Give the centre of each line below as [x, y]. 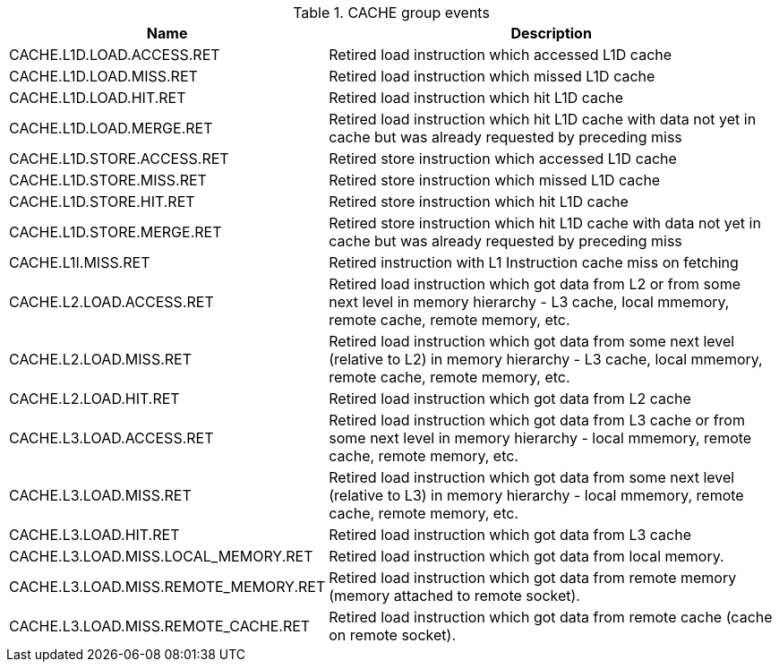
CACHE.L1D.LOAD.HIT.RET [98, 98]
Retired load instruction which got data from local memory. [526, 556]
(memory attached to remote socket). [454, 596]
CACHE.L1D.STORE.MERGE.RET [116, 232]
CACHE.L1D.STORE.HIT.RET [102, 202]
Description [551, 33]
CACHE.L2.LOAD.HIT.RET [94, 399]
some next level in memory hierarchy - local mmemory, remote [540, 438]
